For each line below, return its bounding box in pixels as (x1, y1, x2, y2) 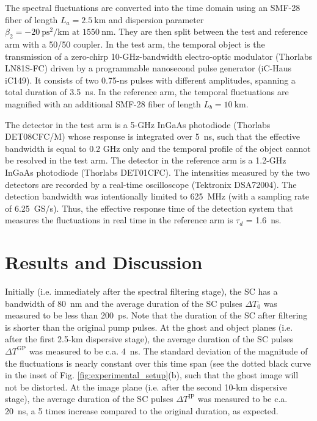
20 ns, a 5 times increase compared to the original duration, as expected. (5, 404, 279, 417)
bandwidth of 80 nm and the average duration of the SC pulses (5, 297, 242, 309)
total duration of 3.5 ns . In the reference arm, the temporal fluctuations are (5, 85, 289, 98)
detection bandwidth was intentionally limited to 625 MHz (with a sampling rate (5, 190, 309, 203)
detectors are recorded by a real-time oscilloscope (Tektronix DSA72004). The (5, 178, 297, 190)
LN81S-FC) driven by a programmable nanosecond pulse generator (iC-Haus (5, 62, 292, 74)
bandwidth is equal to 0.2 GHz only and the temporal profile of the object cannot (5, 142, 311, 154)
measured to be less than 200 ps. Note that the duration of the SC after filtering (5, 309, 308, 322)
